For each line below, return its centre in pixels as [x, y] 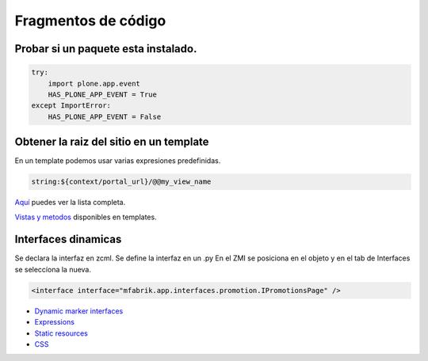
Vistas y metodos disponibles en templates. [86, 217]
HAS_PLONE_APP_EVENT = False [105, 116]
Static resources [61, 333]
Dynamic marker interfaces [79, 311]
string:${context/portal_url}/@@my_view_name [121, 182]
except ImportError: [71, 106]
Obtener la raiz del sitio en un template [112, 142]
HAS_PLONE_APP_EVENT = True [103, 94]
